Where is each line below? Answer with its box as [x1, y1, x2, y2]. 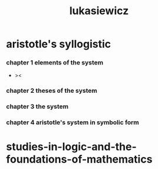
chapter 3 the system [6, 102, 69, 110]
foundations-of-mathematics [6, 152, 153, 166]
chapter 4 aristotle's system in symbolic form [6, 118, 140, 126]
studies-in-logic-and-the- [6, 140, 137, 154]
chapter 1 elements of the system [6, 58, 104, 67]
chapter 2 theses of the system [6, 87, 97, 95]
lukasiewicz [69, 4, 129, 18]
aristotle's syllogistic [6, 37, 111, 51]
